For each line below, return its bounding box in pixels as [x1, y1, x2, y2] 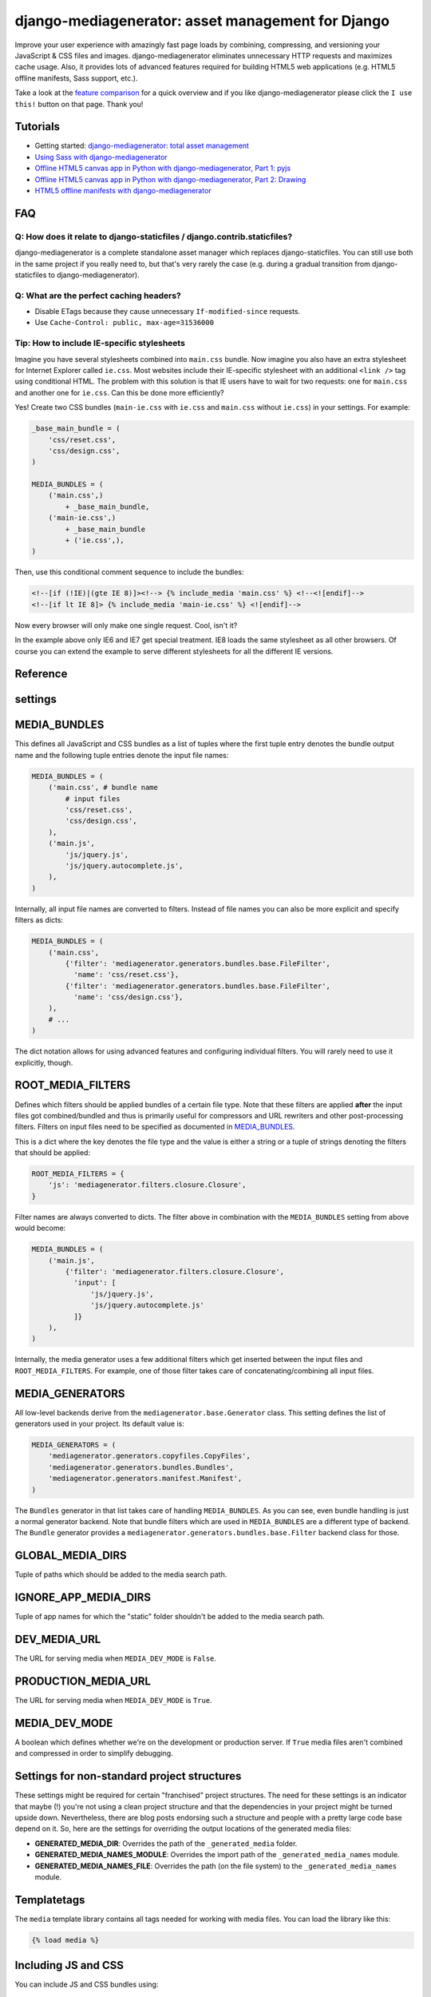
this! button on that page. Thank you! [14, 99, 144, 109]
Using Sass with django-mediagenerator [34, 152, 168, 161]
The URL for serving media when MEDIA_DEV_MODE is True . [14, 1695, 212, 1705]
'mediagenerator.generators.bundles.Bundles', [48, 1463, 235, 1471]
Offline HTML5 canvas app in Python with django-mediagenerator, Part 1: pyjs [34, 164, 291, 173]
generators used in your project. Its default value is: [14, 1419, 185, 1429]
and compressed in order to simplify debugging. [14, 1749, 173, 1758]
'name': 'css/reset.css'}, [73, 971, 180, 979]
